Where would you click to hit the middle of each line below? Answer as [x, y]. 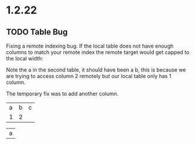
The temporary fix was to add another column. [62, 94]
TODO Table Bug [37, 32]
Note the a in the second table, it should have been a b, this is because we [96, 70]
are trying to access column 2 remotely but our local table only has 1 [89, 76]
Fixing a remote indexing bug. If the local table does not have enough [90, 46]
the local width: [25, 58]
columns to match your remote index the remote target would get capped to [98, 52]
